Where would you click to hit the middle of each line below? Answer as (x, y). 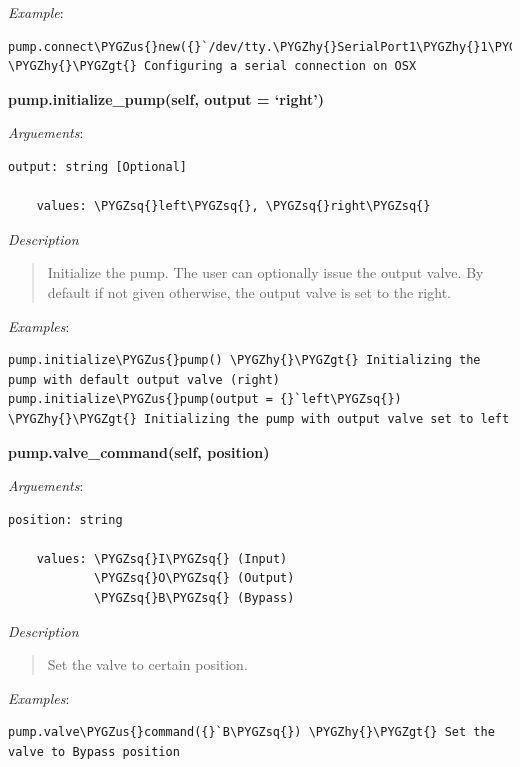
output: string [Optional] (97, 166)
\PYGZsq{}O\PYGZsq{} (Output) (194, 578)
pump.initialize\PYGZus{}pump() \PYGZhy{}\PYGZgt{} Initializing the (244, 360)
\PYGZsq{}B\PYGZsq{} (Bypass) (194, 598)
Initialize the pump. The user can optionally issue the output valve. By (265, 272)
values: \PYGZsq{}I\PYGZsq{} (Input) (162, 558)
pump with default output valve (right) (144, 379)
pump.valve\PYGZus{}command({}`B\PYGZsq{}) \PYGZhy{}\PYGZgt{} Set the (251, 732)
